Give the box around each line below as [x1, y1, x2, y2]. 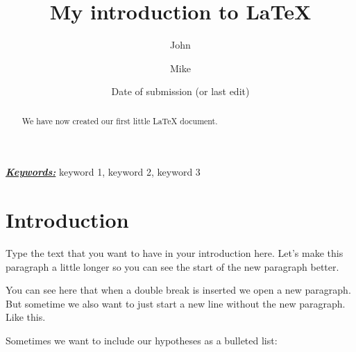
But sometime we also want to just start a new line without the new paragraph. [6, 296, 346, 310]
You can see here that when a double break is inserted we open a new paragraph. [6, 283, 351, 297]
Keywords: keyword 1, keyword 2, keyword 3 [6, 165, 201, 179]
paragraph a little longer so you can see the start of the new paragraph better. [6, 259, 339, 274]
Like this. [6, 310, 46, 324]
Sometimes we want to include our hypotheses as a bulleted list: [6, 333, 278, 348]
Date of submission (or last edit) [111, 84, 250, 99]
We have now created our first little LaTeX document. [22, 115, 218, 126]
